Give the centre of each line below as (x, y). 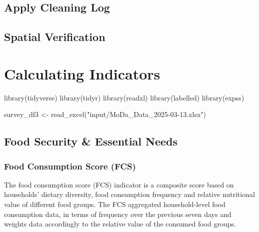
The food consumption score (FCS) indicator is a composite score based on (119, 184)
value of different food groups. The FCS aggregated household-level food (115, 204)
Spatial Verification (55, 37)
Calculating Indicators (82, 73)
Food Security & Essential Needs (91, 141)
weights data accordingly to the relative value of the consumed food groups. (120, 224)
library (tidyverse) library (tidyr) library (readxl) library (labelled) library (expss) (124, 97)
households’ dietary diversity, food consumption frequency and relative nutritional (129, 194)
